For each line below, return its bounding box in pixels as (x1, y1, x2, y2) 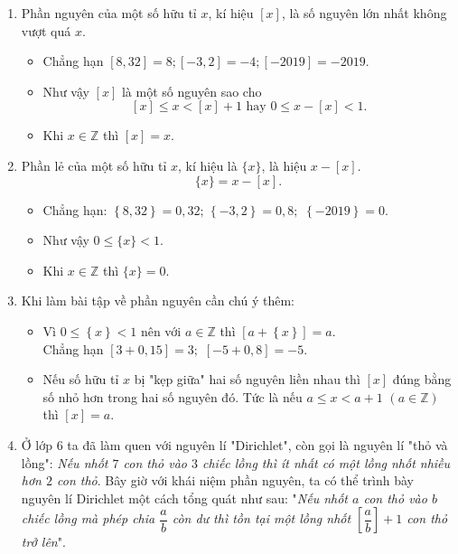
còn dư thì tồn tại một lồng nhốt (172, 509, 351, 528)
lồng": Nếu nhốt (21, 453, 108, 472)
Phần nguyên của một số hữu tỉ (21, 4, 197, 22)
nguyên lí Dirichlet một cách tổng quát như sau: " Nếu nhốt (21, 488, 349, 507)
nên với (140, 321, 182, 340)
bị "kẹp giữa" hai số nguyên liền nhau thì (134, 370, 360, 389)
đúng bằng (392, 370, 452, 389)
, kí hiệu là (177, 155, 238, 174)
